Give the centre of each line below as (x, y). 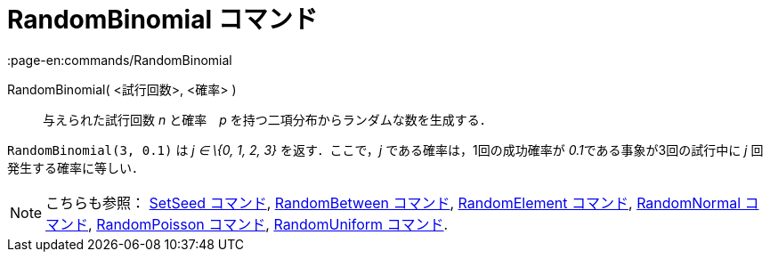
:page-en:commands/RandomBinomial (120, 60)
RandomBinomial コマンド (162, 20)
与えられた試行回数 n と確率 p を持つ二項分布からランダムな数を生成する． (267, 119)
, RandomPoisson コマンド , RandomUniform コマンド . (268, 224)
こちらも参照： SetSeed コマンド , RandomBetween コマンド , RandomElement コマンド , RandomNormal (393, 202)
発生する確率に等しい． (76, 167)
